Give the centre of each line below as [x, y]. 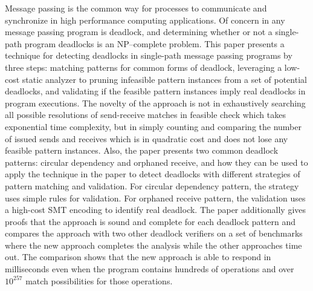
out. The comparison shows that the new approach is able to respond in [138, 257]
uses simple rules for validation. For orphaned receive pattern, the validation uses [155, 198]
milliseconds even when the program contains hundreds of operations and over [150, 269]
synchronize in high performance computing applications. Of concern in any [145, 20]
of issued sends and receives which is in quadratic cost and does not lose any [147, 138]
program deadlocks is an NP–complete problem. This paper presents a [154, 43]
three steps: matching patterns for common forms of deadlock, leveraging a [144, 67]
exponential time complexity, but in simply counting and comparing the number [153, 126]
